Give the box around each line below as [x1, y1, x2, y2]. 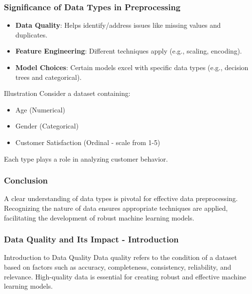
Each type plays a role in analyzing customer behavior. [4, 153, 168, 164]
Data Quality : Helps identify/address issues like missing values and [15, 20, 221, 30]
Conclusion [4, 174, 48, 186]
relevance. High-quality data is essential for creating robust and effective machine [4, 271, 247, 281]
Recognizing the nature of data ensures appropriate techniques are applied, [4, 202, 228, 213]
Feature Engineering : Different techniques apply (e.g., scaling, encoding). [15, 46, 242, 56]
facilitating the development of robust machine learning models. [4, 212, 194, 222]
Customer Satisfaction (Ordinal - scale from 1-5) [15, 137, 160, 147]
